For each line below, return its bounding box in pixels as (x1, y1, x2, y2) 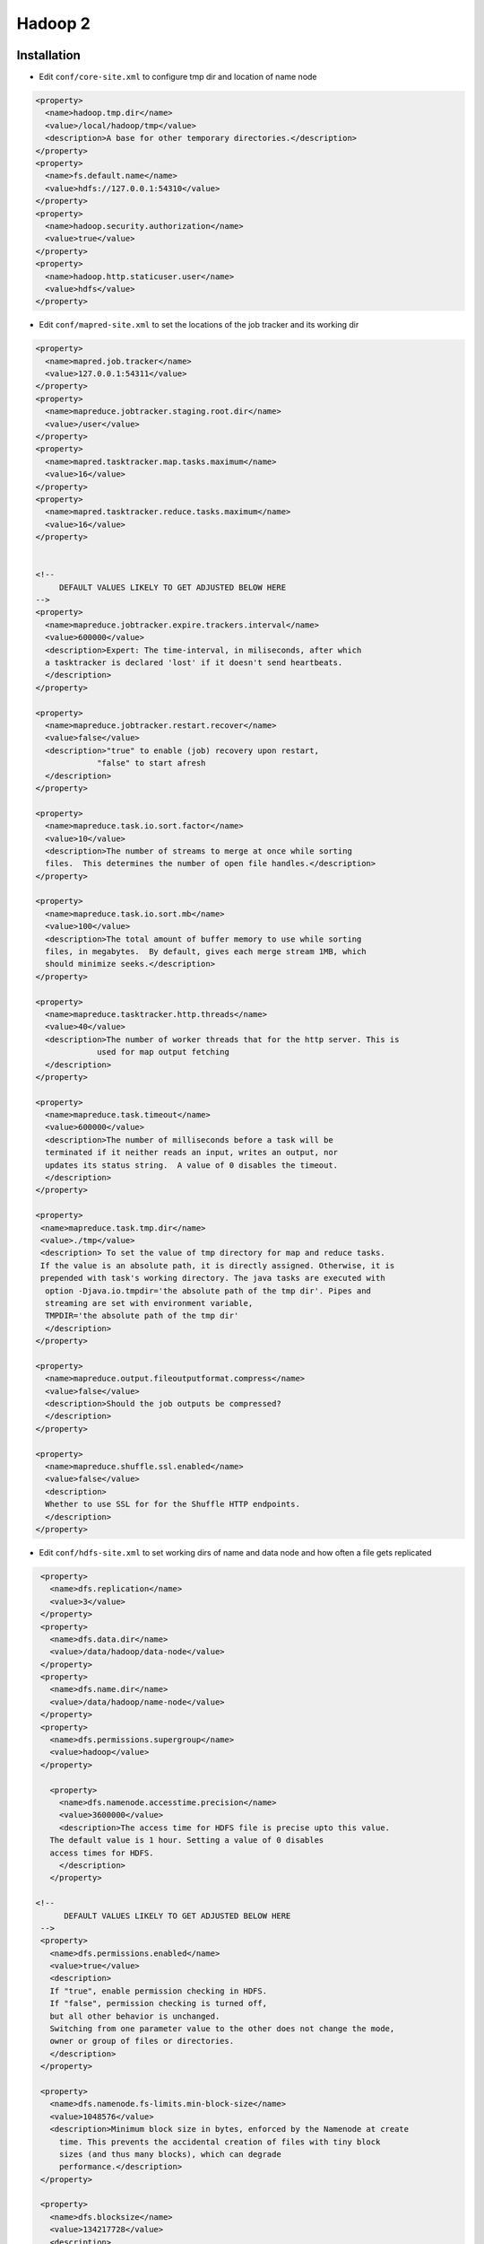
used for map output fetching (97, 1047, 230, 1057)
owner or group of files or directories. (49, 2036, 235, 2047)
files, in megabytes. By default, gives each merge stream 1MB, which (45, 947, 367, 957)
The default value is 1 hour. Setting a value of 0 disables (49, 1836, 324, 1845)
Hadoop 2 (16, 13, 91, 33)
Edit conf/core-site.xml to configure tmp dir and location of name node (39, 72, 317, 83)
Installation (16, 48, 81, 63)
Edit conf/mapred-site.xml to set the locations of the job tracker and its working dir (39, 320, 359, 330)
